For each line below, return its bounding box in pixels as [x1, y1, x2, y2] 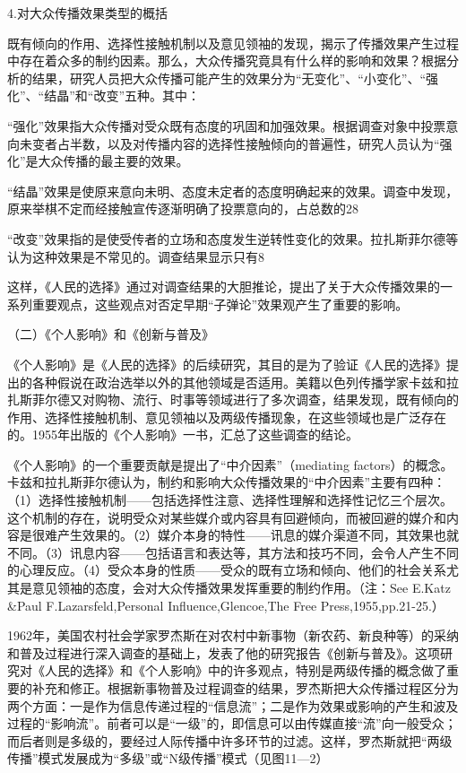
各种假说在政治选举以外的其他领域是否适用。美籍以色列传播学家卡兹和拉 [31, 372, 459, 391]
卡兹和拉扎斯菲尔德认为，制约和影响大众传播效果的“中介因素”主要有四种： [7, 473, 446, 491]
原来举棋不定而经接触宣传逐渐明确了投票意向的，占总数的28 [7, 199, 358, 218]
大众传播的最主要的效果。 [38, 152, 189, 170]
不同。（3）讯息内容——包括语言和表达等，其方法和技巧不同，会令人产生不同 [7, 543, 459, 561]
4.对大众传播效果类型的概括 [7, 4, 168, 22]
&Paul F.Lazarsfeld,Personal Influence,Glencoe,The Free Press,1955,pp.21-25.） [7, 595, 444, 614]
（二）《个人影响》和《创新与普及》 [7, 325, 214, 343]
